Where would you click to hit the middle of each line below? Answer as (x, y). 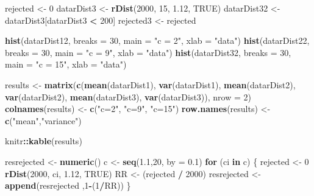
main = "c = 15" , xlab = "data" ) (66, 64)
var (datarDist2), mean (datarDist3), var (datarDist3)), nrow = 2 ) (128, 96)
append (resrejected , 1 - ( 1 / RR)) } (68, 185)
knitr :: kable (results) (44, 141)
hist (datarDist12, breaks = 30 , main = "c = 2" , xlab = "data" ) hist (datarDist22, (157, 40)
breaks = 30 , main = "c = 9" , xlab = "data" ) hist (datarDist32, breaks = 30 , (148, 52)
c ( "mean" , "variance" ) (43, 120)
